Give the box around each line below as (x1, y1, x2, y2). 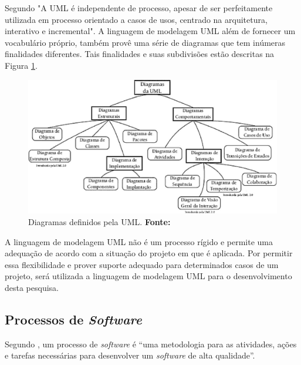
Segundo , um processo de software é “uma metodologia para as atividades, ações (5, 337, 297, 350)
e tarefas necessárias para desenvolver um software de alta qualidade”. (5, 349, 255, 361)
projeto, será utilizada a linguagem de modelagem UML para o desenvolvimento (5, 270, 292, 282)
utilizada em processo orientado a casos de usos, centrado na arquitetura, (5, 13, 268, 25)
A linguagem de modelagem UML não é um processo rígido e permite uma (5, 235, 273, 247)
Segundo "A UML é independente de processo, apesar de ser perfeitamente (5, 2, 273, 14)
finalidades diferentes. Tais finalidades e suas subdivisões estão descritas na (5, 48, 275, 60)
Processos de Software (5, 310, 142, 328)
